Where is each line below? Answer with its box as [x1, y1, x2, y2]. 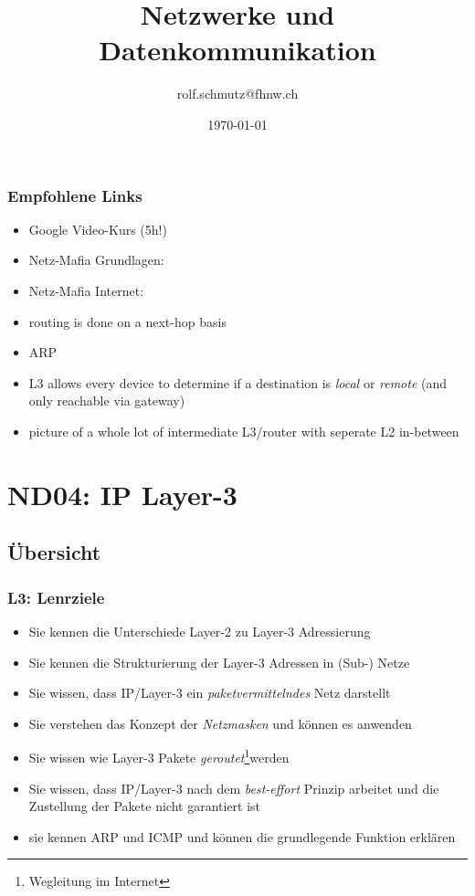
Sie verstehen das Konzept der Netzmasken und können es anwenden [28, 713, 412, 733]
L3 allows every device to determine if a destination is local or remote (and [28, 373, 448, 392]
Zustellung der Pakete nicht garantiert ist [28, 796, 261, 816]
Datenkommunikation [99, 31, 376, 69]
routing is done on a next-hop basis [28, 311, 227, 331]
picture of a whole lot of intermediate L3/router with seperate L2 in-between [28, 421, 459, 440]
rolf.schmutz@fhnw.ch [176, 84, 299, 103]
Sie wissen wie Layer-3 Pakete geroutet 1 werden [28, 745, 290, 766]
